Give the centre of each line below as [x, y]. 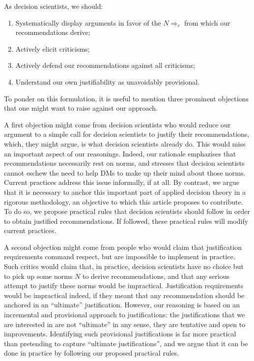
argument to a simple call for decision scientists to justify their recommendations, [127, 134]
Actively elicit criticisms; [53, 48]
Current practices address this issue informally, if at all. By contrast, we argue [122, 182]
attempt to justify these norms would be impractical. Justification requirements [124, 286]
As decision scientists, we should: [54, 6]
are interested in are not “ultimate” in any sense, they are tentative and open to [125, 324]
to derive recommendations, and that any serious [156, 276]
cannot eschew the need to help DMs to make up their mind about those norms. [125, 172]
